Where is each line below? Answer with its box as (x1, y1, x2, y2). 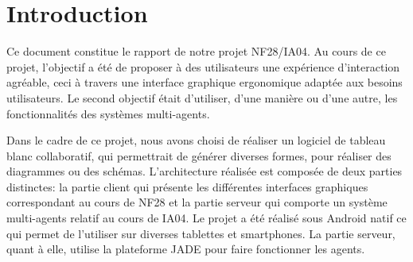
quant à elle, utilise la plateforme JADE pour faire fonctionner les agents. (6, 241, 365, 257)
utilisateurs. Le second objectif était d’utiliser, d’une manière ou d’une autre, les (6, 89, 398, 106)
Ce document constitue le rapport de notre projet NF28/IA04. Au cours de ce (6, 43, 386, 60)
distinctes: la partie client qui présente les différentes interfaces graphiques (6, 178, 368, 195)
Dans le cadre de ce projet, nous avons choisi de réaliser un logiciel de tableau (6, 132, 386, 148)
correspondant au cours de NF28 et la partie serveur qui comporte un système (6, 194, 388, 210)
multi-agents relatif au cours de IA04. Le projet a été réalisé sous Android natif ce (6, 210, 407, 226)
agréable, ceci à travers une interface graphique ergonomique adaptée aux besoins (6, 74, 403, 91)
